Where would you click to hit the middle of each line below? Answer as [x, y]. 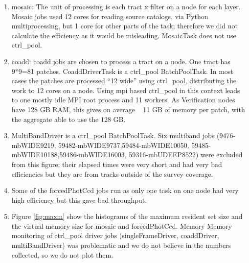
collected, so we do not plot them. [62, 254]
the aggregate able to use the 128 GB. [68, 119]
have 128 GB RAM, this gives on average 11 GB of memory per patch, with [128, 109]
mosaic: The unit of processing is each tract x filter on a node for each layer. [126, 6]
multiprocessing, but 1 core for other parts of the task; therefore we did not [124, 26]
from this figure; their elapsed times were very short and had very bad [117, 164]
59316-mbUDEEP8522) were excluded [186, 155]
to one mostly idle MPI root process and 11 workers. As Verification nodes [123, 100]
